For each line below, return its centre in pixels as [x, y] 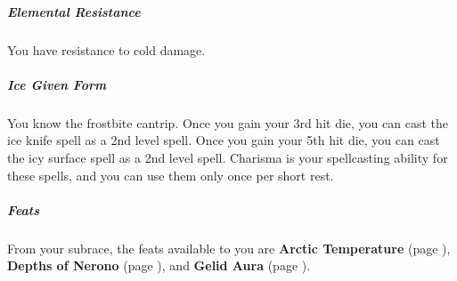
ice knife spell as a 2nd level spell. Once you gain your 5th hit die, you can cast [224, 140]
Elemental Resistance [74, 11]
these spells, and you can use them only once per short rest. [171, 175]
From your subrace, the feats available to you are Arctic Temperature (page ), [229, 248]
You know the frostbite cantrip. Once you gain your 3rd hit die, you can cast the [228, 122]
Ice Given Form [57, 84]
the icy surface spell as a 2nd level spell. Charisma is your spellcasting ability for [228, 157]
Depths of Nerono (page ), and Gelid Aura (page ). [159, 265]
